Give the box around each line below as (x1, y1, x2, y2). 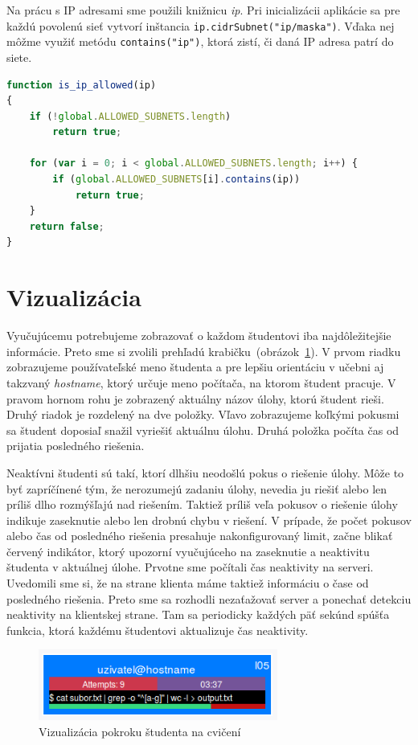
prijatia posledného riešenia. (6, 437, 145, 454)
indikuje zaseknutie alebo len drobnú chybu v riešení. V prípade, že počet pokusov (6, 511, 412, 528)
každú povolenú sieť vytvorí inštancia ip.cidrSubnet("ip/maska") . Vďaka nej (6, 17, 395, 34)
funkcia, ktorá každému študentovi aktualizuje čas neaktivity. (6, 621, 309, 638)
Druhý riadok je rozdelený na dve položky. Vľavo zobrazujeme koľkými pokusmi (6, 406, 400, 423)
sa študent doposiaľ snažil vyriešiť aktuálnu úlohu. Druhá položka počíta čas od (6, 421, 400, 438)
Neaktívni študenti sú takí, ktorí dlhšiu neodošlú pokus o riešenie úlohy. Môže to (6, 464, 404, 481)
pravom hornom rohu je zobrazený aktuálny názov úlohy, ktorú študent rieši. (6, 390, 384, 407)
